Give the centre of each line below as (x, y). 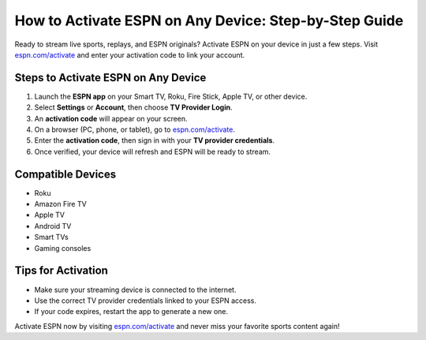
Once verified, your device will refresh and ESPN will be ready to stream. (153, 151)
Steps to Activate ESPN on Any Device (110, 78)
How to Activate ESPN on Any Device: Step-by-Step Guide (209, 21)
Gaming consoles (63, 248)
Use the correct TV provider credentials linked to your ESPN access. (145, 301)
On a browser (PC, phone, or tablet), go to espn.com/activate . (135, 129)
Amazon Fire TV (60, 204)
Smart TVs (51, 237)
